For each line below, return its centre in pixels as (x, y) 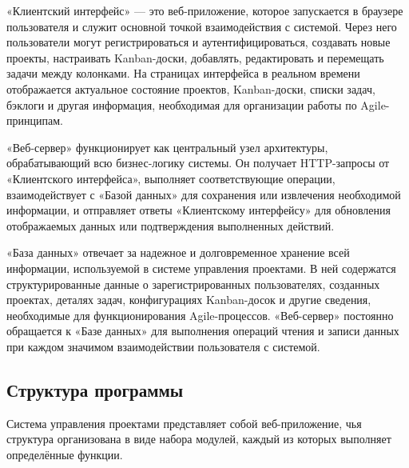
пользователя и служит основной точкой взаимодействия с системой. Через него (202, 26)
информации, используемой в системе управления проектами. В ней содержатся (201, 268)
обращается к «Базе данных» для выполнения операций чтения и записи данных (203, 331)
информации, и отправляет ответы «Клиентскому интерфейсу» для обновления (199, 210)
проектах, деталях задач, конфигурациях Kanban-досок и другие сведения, (189, 300)
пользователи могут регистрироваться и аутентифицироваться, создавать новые (199, 42)
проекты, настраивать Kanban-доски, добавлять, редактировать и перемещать (195, 57)
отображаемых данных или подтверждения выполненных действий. (171, 225)
